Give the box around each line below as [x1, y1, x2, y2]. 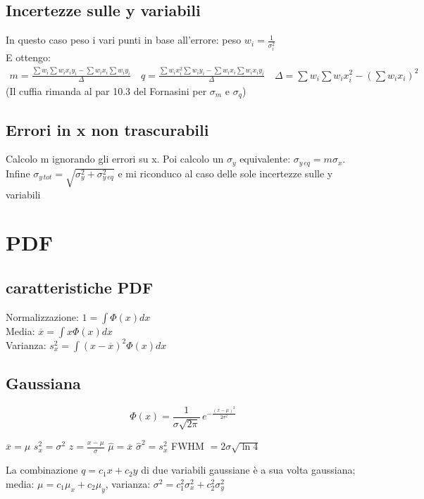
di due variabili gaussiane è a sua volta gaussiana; [141, 462, 356, 477]
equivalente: [239, 151, 291, 166]
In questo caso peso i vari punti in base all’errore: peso [6, 32, 242, 47]
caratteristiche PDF [6, 276, 154, 298]
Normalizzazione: [6, 309, 79, 324]
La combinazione [6, 462, 78, 477]
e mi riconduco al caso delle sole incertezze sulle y [118, 165, 333, 180]
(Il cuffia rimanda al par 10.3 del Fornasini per [6, 83, 207, 98]
